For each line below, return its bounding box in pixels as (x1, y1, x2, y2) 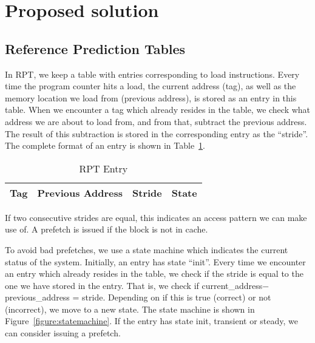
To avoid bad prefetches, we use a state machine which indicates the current (5, 243, 288, 256)
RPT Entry (79, 161, 128, 175)
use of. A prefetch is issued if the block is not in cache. (5, 223, 208, 236)
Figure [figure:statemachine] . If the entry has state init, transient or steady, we (5, 314, 299, 327)
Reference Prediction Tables (5, 39, 186, 58)
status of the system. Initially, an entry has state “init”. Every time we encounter (5, 255, 306, 268)
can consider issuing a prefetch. (5, 327, 121, 339)
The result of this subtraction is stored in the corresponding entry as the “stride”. (5, 127, 308, 140)
